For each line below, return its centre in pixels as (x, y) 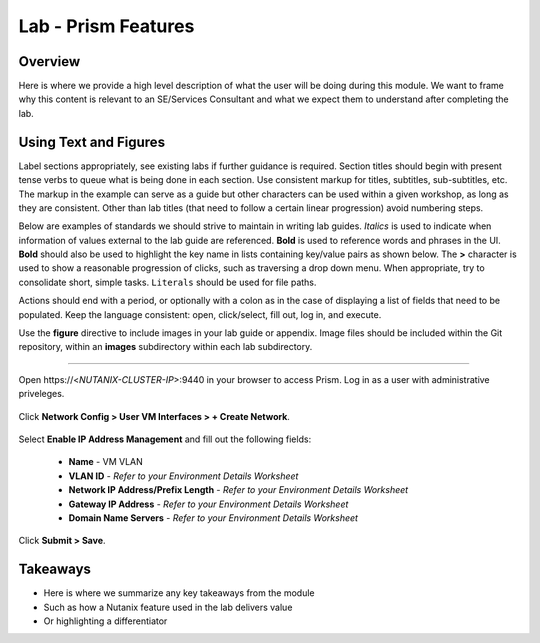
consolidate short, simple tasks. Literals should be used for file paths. (167, 282)
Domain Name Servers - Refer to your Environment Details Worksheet (213, 517)
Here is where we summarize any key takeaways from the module (179, 593)
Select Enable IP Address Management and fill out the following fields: (165, 439)
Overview (49, 61)
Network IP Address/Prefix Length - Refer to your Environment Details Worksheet (238, 490)
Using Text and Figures (91, 141)
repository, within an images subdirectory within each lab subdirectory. (165, 347)
